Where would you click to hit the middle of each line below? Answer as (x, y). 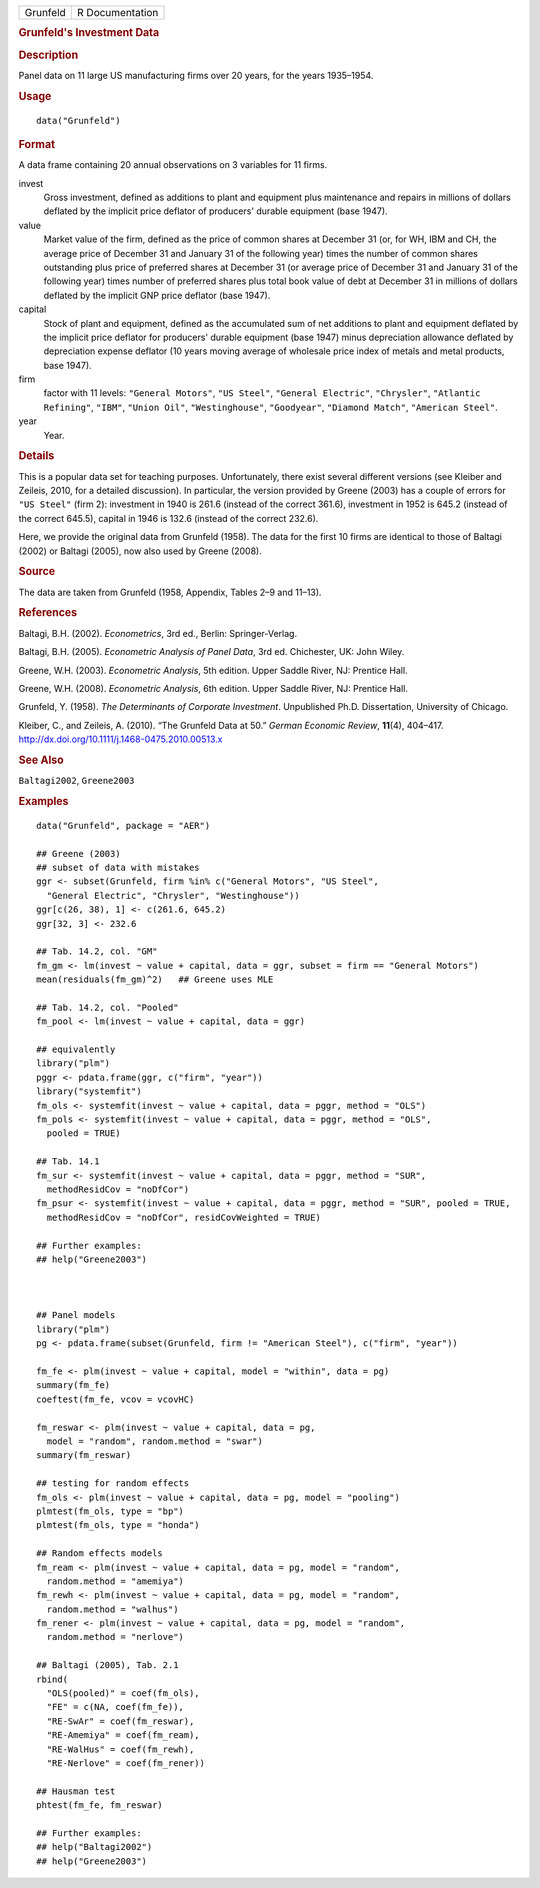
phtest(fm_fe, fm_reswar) (100, 1805)
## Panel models (76, 1315)
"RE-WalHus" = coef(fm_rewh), (120, 1749)
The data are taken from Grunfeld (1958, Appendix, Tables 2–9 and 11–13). (170, 592)
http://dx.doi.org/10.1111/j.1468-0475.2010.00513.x (120, 739)
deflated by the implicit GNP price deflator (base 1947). (157, 295)
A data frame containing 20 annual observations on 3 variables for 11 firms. (173, 165)
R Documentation (117, 12)
